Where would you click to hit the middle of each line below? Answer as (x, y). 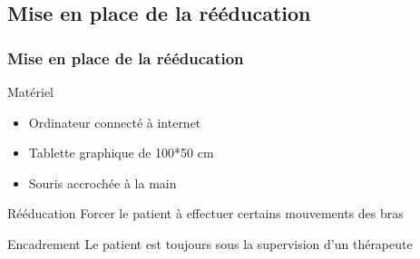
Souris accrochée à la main (103, 182)
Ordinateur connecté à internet (115, 122)
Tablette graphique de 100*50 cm (121, 153)
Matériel (30, 91)
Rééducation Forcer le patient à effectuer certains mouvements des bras (205, 213)
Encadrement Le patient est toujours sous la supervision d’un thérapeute (210, 243)
